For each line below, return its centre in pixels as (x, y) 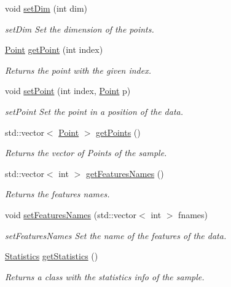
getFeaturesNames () (125, 173)
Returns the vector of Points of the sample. (86, 153)
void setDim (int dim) (46, 8)
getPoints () (118, 132)
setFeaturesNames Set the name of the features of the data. (116, 235)
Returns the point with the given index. (78, 70)
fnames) (193, 214)
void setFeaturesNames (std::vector (71, 214)
